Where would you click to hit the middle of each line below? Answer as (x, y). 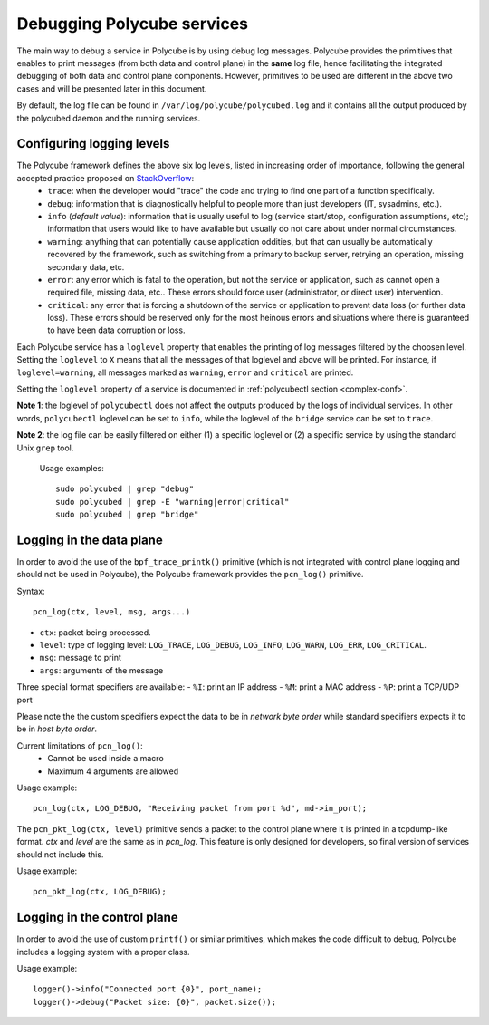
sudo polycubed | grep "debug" (125, 489)
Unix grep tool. (45, 448)
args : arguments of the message (101, 670)
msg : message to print (81, 658)
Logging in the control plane (97, 918)
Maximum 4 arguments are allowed (113, 771)
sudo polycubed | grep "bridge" (127, 515)
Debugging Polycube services (133, 24)
